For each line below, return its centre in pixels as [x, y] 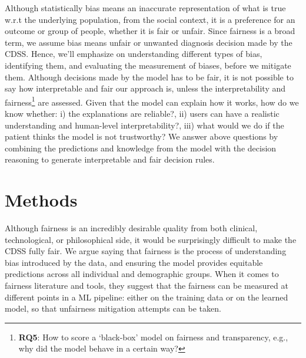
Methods [41, 200]
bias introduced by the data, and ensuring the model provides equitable [134, 262]
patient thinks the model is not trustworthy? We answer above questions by [142, 136]
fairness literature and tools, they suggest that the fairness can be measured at [147, 286]
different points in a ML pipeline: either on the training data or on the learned [147, 297]
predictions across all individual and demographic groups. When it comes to [142, 274]
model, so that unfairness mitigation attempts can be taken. [113, 308]
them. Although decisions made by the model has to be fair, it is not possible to [149, 77]
